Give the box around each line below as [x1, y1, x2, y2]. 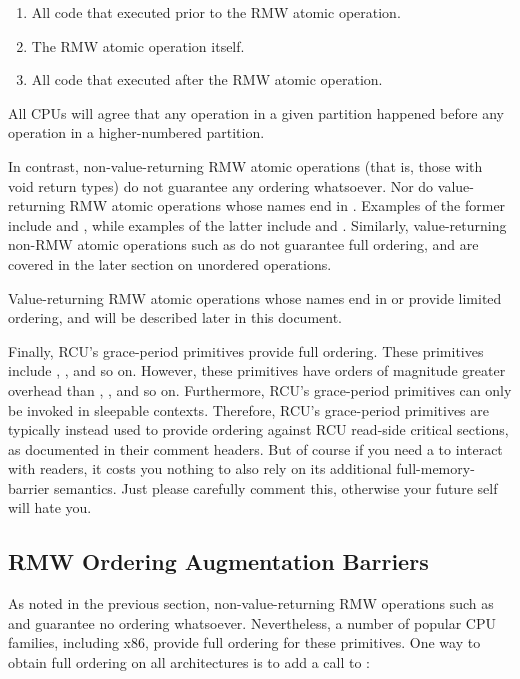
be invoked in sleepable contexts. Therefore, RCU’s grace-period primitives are [8, 399, 489, 420]
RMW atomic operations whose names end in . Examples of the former [69, 195, 506, 216]
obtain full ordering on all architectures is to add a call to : [8, 652, 370, 673]
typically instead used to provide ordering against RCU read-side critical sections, [8, 419, 509, 440]
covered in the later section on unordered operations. [8, 253, 332, 274]
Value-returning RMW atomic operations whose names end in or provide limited [8, 287, 502, 308]
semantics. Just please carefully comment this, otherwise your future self [54, 477, 498, 498]
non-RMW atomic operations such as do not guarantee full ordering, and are [8, 234, 479, 255]
